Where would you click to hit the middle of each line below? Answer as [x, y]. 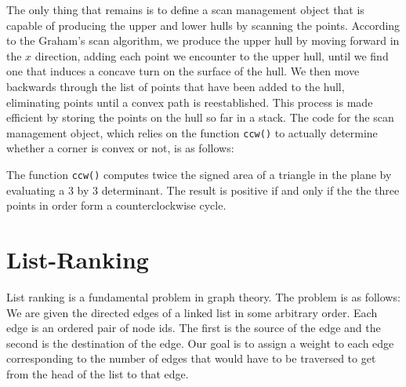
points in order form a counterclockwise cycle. [116, 205]
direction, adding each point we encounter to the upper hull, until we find [212, 55]
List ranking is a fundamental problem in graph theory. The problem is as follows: [203, 296]
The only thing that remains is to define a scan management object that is [185, 9]
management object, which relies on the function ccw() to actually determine [192, 132]
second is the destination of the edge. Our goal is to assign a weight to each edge [200, 343]
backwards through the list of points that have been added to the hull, [176, 86]
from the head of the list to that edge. [98, 373]
